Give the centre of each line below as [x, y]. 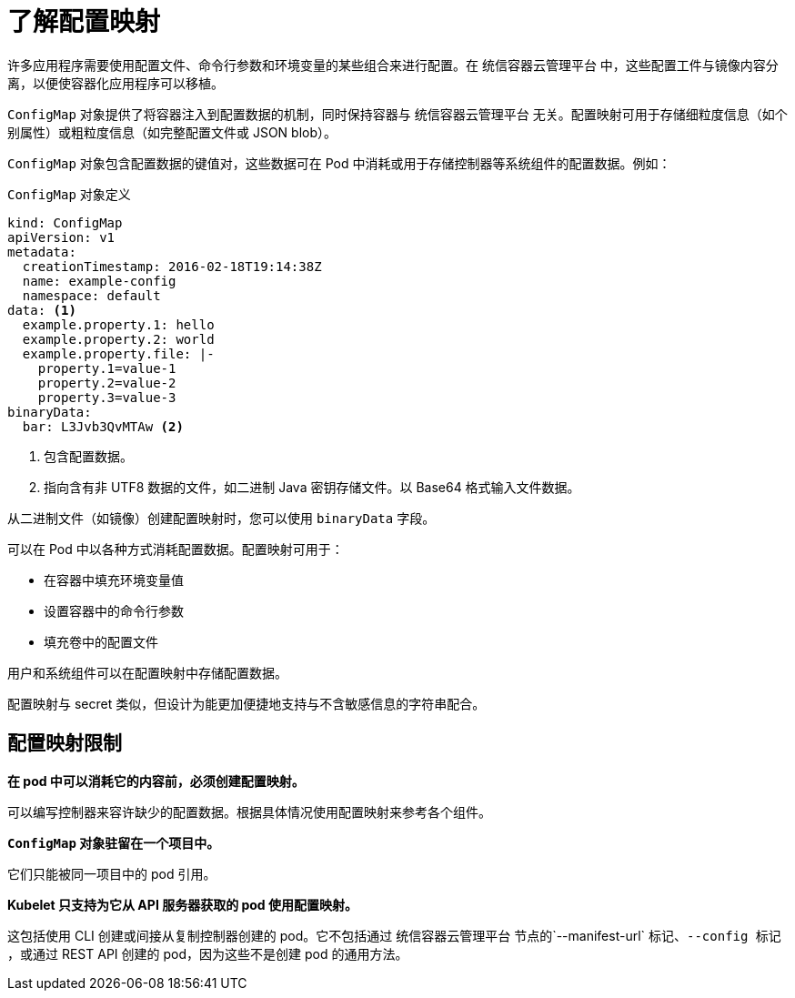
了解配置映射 [84, 22]
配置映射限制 [65, 743]
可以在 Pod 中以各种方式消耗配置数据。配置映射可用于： [176, 549]
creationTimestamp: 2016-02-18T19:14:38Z [172, 266]
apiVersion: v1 [61, 237]
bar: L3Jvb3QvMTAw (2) [103, 426]
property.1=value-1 [107, 368]
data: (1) [42, 310]
